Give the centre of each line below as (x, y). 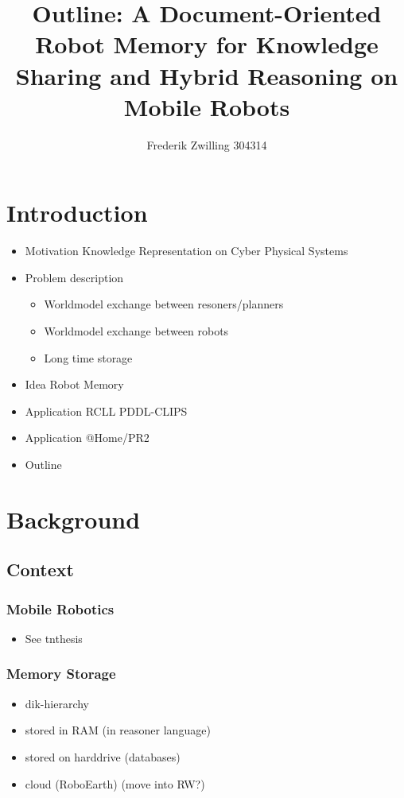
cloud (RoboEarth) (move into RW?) (115, 783)
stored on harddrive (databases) (103, 756)
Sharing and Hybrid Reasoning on (207, 75)
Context (40, 569)
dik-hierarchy (57, 703)
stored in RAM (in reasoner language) (118, 730)
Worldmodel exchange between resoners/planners (164, 304)
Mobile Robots (207, 106)
